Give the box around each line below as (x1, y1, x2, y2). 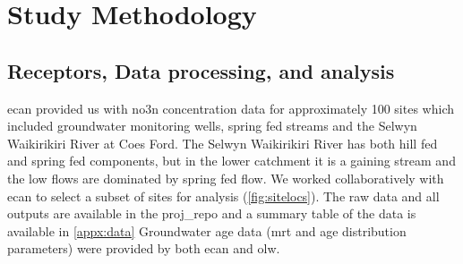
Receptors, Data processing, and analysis (7, 56, 395, 84)
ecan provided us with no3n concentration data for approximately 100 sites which (7, 98, 454, 117)
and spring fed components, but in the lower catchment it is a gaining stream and (7, 151, 456, 170)
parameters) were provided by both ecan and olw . (7, 239, 280, 258)
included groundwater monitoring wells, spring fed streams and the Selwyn (7, 116, 417, 135)
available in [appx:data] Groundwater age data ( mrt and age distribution (7, 221, 407, 240)
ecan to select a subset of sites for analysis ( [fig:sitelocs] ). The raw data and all (7, 186, 440, 205)
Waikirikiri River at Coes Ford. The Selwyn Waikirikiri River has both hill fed (7, 133, 438, 152)
